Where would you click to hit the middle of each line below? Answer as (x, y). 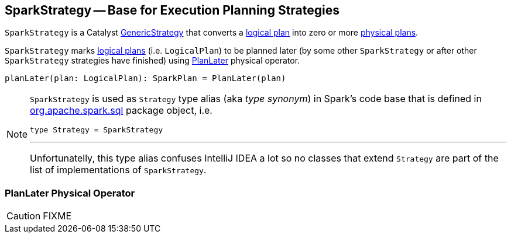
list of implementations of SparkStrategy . (118, 170)
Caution (24, 216)
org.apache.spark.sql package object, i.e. (121, 111)
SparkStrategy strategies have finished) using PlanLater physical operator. (152, 61)
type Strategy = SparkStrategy (97, 130)
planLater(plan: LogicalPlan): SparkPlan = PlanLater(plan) (145, 78)
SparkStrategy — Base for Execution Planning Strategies (172, 10)
